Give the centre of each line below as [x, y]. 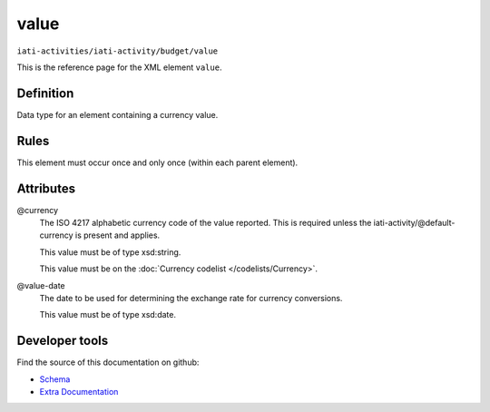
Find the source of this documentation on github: [108, 362]
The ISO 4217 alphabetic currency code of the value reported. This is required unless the [206, 223]
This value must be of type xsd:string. [110, 252]
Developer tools [63, 341]
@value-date [41, 285]
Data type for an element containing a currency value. [118, 114]
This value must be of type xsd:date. [108, 315]
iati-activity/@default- [414, 223]
